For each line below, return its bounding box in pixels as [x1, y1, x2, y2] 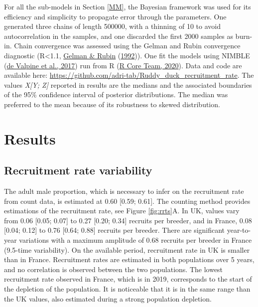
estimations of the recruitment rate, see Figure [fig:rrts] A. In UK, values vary [4, 205, 240, 216]
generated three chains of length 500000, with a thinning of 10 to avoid [4, 21, 221, 31]
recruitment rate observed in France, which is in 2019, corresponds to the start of [4, 274, 252, 284]
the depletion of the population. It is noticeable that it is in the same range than [4, 284, 251, 294]
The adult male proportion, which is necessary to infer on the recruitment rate [4, 186, 244, 196]
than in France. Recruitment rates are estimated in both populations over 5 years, [4, 254, 255, 265]
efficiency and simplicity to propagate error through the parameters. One [4, 11, 227, 21]
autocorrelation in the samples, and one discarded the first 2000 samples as [4, 30, 233, 41]
